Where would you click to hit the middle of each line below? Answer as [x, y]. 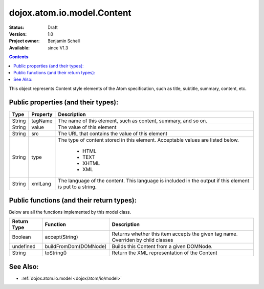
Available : [20, 48]
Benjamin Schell [64, 41]
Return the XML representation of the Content [165, 253]
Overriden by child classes [143, 240]
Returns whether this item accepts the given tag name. [175, 234]
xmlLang [41, 183]
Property [42, 114]
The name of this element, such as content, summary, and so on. [133, 121]
